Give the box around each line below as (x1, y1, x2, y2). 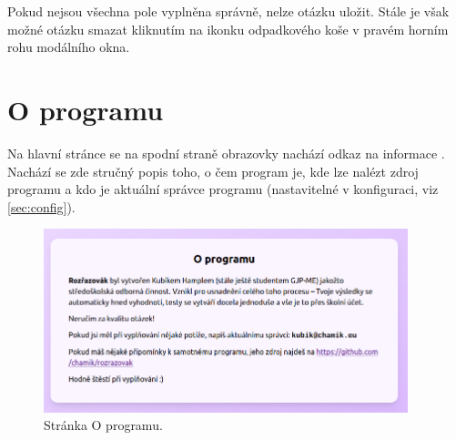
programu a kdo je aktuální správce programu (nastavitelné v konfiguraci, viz (7, 179, 439, 199)
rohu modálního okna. (7, 37, 130, 56)
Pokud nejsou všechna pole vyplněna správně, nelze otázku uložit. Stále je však (7, 2, 450, 20)
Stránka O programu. (44, 415, 163, 435)
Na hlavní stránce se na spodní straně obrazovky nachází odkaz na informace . (7, 143, 445, 162)
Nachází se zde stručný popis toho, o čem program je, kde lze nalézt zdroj (7, 161, 419, 180)
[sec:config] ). (7, 197, 76, 216)
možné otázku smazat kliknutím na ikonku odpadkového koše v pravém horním (7, 19, 449, 38)
